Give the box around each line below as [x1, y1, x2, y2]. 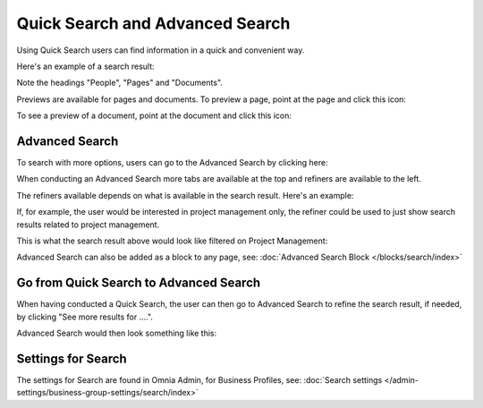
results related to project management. [16, 219, 160, 230]
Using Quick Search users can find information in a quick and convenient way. [16, 45, 305, 55]
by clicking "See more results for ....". [16, 311, 154, 322]
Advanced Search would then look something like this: [16, 327, 217, 339]
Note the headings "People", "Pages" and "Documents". [16, 77, 224, 89]
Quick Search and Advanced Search [16, 13, 291, 33]
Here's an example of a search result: [16, 61, 156, 72]
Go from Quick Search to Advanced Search [16, 276, 261, 291]
